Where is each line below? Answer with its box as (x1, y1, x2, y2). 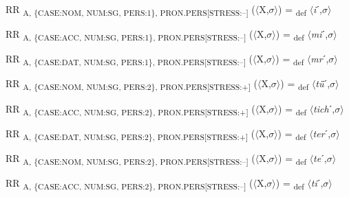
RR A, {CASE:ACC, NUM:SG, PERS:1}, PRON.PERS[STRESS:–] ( (6, 27, 253, 43)
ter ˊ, (313, 126, 331, 140)
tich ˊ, (313, 101, 335, 115)
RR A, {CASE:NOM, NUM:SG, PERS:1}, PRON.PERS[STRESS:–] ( (6, 2, 255, 18)
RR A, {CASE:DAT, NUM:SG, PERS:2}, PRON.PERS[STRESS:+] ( (6, 126, 255, 142)
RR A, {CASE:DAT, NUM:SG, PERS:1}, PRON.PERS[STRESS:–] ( (6, 51, 253, 68)
